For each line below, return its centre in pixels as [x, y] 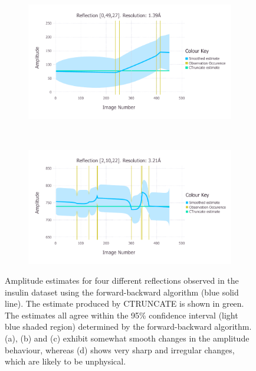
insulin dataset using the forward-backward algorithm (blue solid [122, 292]
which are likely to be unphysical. [65, 361]
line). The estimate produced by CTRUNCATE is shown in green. [124, 303]
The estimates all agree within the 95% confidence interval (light [122, 315]
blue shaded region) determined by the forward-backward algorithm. [128, 326]
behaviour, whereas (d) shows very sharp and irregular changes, [120, 349]
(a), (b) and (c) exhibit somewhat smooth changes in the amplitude [127, 338]
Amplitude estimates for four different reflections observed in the [122, 280]
